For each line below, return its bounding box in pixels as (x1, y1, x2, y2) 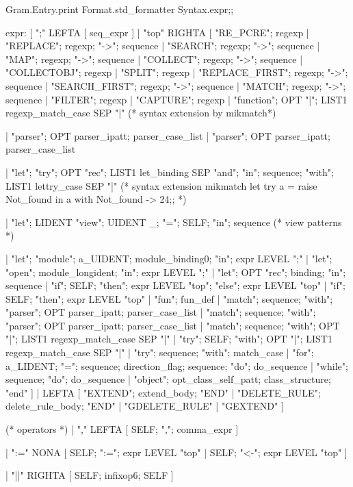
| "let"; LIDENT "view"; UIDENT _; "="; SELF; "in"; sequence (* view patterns (5, 214, 342, 229)
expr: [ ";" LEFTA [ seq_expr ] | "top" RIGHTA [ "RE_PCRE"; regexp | (5, 25, 309, 39)
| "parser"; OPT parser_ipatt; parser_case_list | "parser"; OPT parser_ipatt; (5, 128, 330, 142)
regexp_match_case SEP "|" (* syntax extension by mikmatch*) (5, 105, 276, 120)
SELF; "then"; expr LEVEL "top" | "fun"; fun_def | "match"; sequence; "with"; (5, 291, 333, 305)
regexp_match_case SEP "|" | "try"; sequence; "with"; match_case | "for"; (5, 345, 314, 360)
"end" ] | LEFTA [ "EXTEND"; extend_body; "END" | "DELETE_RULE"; (5, 385, 321, 399)
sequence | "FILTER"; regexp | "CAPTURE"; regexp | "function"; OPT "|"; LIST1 (5, 92, 348, 106)
